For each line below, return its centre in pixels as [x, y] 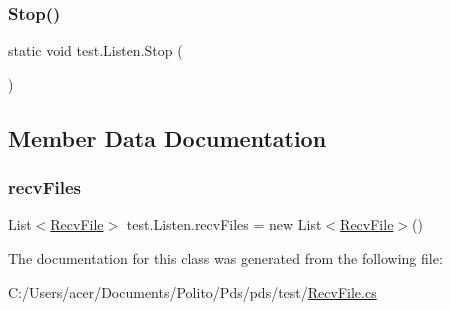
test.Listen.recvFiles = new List [224, 224]
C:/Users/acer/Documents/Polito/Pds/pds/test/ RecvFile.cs [192, 291]
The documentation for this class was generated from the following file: [225, 258]
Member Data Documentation [167, 137]
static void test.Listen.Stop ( [95, 50]
